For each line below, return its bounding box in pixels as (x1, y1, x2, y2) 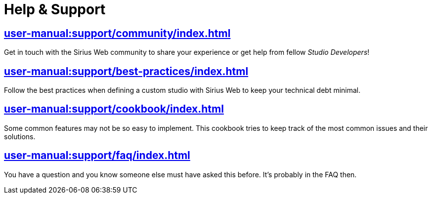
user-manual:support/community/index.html (4, 27, 231, 40)
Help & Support (4, 1, 106, 18)
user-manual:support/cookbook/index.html (4, 103, 224, 116)
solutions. (4, 132, 36, 141)
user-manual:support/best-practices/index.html (4, 65, 249, 78)
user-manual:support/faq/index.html (4, 149, 190, 162)
